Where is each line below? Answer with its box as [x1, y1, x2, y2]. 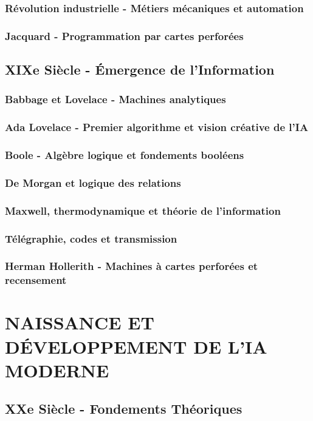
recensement [5, 272, 67, 288]
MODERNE [5, 357, 109, 382]
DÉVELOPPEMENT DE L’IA [5, 334, 267, 359]
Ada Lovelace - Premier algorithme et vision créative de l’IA [5, 120, 309, 135]
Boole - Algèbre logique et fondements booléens [5, 147, 244, 163]
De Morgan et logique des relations [5, 175, 181, 190]
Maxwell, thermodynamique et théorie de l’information [5, 203, 281, 218]
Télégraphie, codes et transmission [5, 231, 177, 246]
